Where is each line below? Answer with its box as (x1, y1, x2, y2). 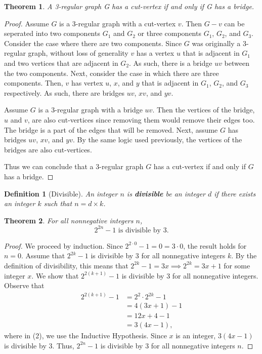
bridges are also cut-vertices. (4, 144, 92, 154)
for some (224, 260, 250, 270)
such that (43, 198, 72, 209)
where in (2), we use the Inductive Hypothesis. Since (4, 330, 167, 341)
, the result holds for (183, 240, 247, 251)
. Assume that (21, 250, 65, 261)
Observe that (4, 280, 45, 291)
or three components (138, 28, 201, 38)
